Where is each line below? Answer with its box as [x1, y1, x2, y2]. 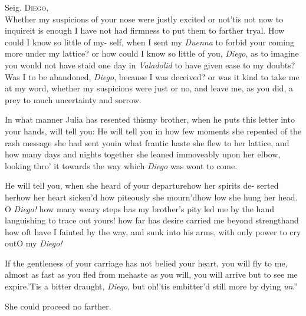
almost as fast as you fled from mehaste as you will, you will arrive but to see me [5, 268, 298, 281]
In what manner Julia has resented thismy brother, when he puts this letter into [5, 113, 295, 126]
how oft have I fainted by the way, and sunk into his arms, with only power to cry [5, 225, 301, 238]
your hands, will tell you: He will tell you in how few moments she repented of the [5, 124, 302, 137]
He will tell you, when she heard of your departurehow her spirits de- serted [5, 179, 279, 192]
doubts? [266, 58, 295, 71]
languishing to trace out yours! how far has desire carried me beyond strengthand [5, 214, 299, 226]
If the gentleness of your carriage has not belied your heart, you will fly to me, [5, 256, 288, 269]
